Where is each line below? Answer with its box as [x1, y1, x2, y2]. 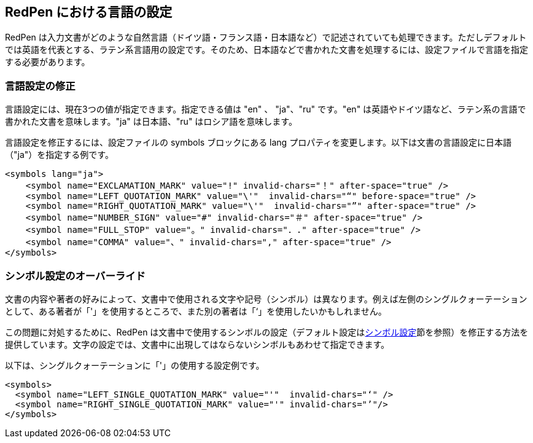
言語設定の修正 [5, 79, 76, 92]
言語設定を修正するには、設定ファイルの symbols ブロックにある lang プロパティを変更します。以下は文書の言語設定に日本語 [5, 137, 512, 148]
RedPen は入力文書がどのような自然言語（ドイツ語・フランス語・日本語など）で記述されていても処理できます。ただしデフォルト [5, 32, 527, 43]
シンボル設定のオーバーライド [5, 269, 146, 282]
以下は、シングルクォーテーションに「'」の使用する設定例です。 [5, 359, 265, 370]
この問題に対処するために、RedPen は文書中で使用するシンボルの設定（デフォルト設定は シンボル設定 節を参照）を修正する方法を [5, 326, 529, 337]
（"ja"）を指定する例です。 [5, 149, 114, 160]
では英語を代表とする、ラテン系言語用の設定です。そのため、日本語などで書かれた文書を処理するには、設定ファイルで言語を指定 [5, 44, 528, 55]
